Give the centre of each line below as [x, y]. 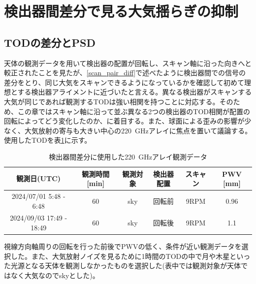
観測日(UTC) [39, 178]
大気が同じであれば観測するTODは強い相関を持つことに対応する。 [112, 101]
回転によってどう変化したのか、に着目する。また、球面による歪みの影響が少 [128, 121]
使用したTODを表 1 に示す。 [48, 140]
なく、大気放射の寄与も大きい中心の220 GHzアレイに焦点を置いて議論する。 [128, 130]
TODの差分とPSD [50, 42]
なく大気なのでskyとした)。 [55, 275]
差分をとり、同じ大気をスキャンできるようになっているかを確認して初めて [124, 82]
